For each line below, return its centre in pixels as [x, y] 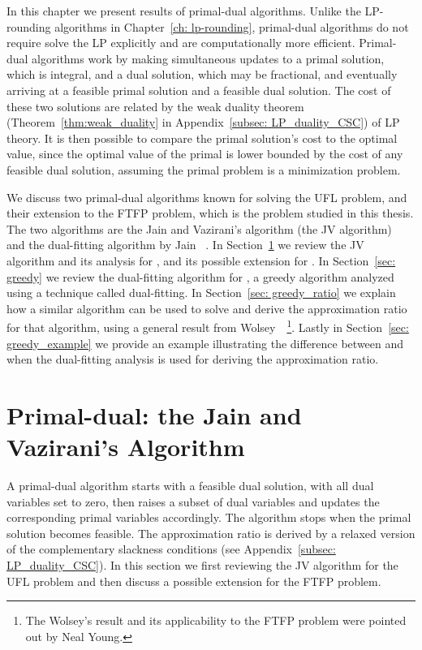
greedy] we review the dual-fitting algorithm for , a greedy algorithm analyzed [200, 276]
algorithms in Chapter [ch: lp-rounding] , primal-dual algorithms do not [232, 26]
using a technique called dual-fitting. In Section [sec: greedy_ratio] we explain [201, 293]
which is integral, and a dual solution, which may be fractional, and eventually [202, 74]
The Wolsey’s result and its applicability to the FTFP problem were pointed [216, 620]
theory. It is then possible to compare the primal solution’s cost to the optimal [202, 138]
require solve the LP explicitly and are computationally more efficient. [181, 43]
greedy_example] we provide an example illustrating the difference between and [205, 343]
